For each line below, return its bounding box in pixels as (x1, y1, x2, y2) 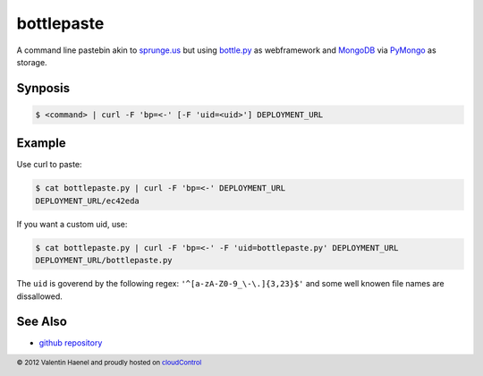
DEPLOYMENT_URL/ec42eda (35, 195, 140, 206)
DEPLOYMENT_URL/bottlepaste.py (35, 255, 174, 266)
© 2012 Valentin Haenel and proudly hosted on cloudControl (16, 358, 202, 367)
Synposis (16, 81, 71, 96)
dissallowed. (16, 291, 63, 302)
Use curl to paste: (16, 159, 82, 170)
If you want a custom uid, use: (16, 218, 128, 229)
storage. (16, 56, 48, 67)
